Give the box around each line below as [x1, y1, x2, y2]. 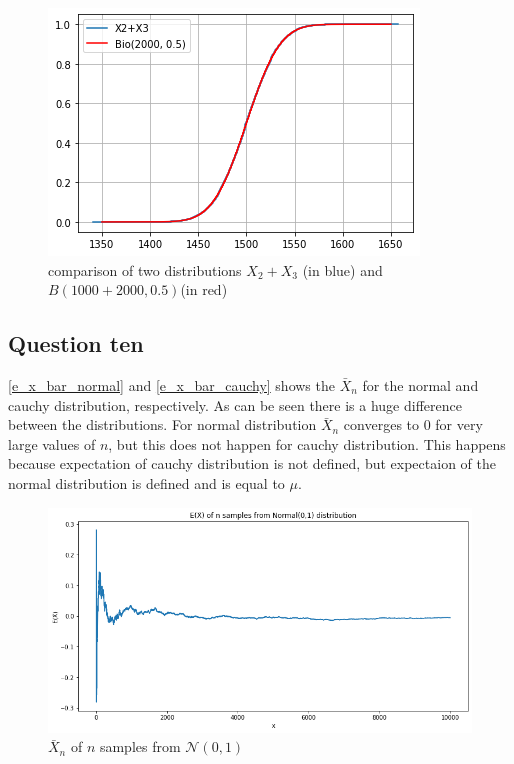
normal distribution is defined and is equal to [8, 472, 285, 493]
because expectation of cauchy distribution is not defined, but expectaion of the [8, 453, 496, 474]
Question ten [8, 328, 144, 359]
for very [435, 414, 483, 435]
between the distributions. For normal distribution [8, 414, 317, 435]
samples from [99, 736, 181, 757]
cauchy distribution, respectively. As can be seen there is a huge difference [8, 394, 462, 415]
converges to [343, 414, 420, 435]
